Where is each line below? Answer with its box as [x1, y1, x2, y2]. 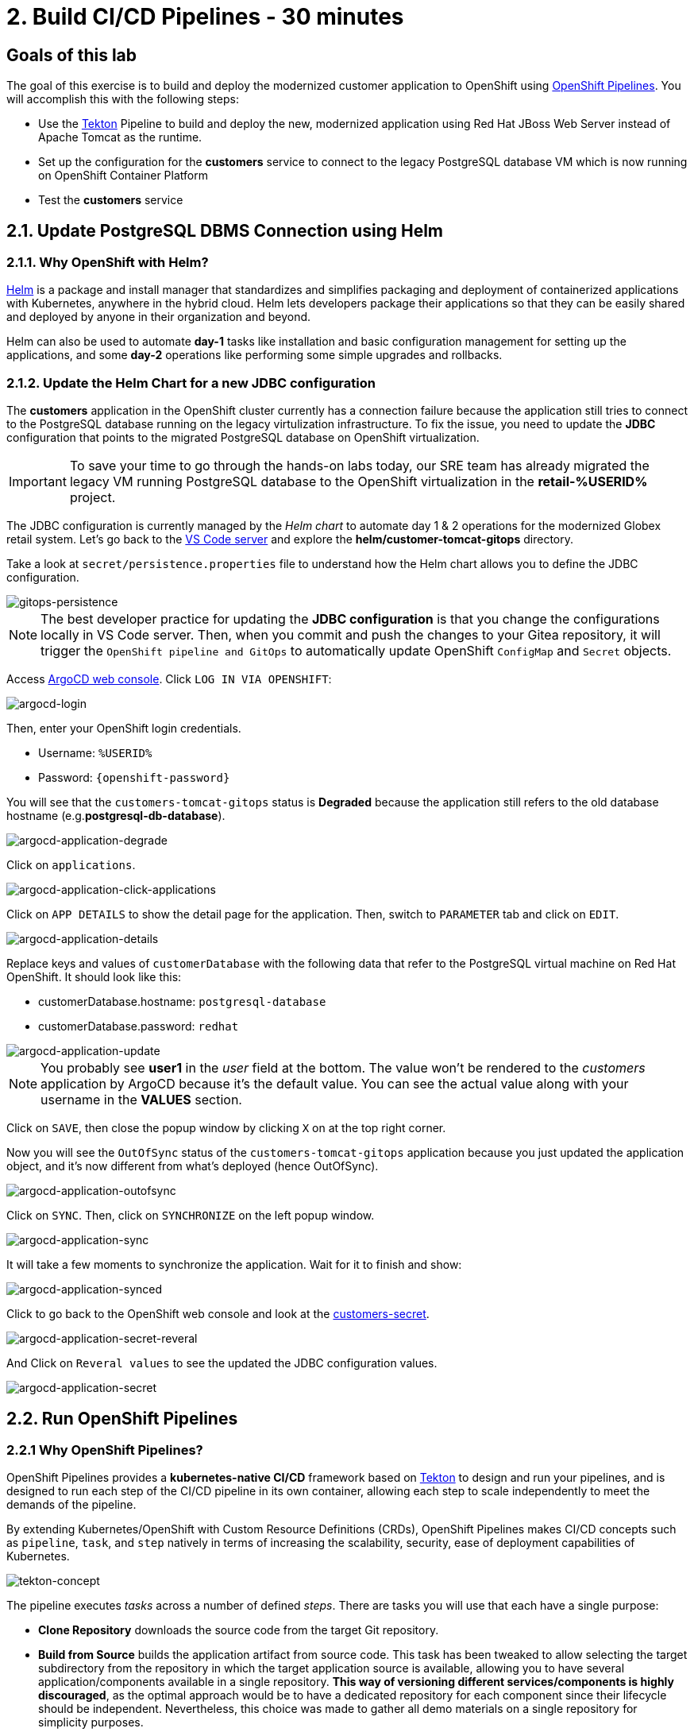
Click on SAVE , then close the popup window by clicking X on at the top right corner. [6, 1121, 446, 1135]
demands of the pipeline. [6, 1498, 137, 1512]
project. [69, 489, 116, 506]
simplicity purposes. [38, 1715, 144, 1730]
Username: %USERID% [38, 746, 152, 760]
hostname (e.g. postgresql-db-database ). [6, 809, 226, 823]
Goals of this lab [6, 44, 137, 65]
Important [9, 474, 67, 490]
